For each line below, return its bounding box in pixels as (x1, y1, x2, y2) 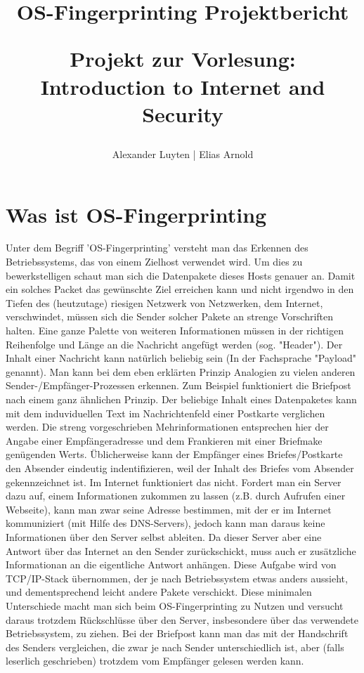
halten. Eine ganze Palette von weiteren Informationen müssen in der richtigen (6, 323, 344, 338)
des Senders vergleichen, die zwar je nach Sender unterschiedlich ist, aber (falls (6, 639, 344, 654)
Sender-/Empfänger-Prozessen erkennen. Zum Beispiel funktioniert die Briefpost (6, 378, 351, 393)
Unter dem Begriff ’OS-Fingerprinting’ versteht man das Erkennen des (6, 240, 308, 255)
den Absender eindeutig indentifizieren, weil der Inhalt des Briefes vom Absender (6, 460, 354, 475)
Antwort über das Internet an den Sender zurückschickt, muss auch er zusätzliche (6, 543, 356, 558)
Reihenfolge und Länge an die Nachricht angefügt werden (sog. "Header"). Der (6, 336, 343, 351)
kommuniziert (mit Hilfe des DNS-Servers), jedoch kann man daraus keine (6, 516, 325, 530)
